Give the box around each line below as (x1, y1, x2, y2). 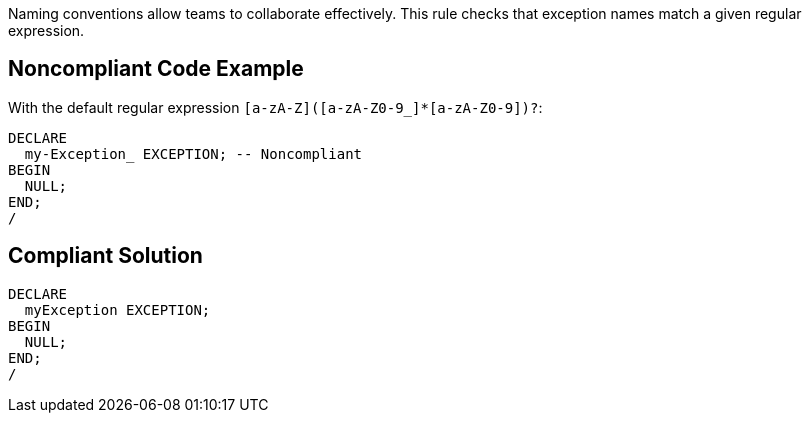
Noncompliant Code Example (8, 56, 304, 82)
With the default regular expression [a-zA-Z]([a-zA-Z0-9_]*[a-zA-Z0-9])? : (8, 98, 543, 116)
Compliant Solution (8, 243, 203, 269)
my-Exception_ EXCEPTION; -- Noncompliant (24, 145, 363, 162)
